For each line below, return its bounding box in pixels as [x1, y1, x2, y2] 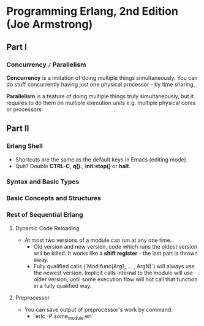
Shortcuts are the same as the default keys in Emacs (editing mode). [15, 155, 188, 163]
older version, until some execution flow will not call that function [33, 275, 198, 283]
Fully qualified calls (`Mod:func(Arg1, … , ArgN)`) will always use [33, 262, 195, 270]
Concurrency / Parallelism [6, 60, 86, 69]
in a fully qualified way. [33, 282, 92, 289]
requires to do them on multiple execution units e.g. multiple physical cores [6, 99, 196, 106]
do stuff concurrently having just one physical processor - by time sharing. [6, 80, 195, 88]
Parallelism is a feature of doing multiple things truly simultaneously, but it [6, 92, 194, 99]
